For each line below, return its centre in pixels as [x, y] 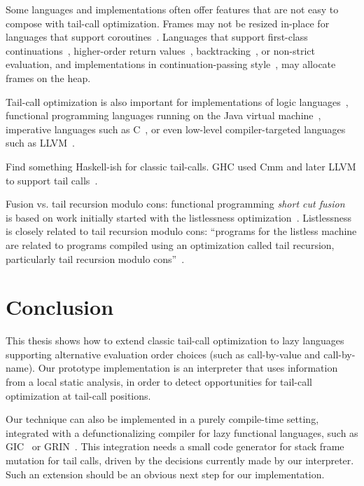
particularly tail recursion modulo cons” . [95, 258]
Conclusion [60, 307]
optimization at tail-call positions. [78, 395]
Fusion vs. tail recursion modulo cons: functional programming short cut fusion [175, 204]
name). [20, 368]
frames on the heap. [48, 77]
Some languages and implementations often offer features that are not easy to [172, 9]
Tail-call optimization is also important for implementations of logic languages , [177, 101]
